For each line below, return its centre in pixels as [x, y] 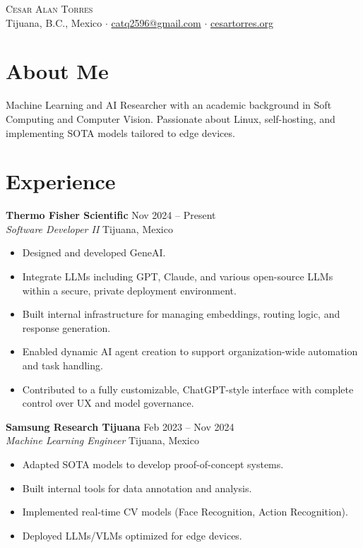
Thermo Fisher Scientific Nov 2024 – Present [111, 215]
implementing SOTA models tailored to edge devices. [120, 132]
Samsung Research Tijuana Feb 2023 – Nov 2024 [120, 426]
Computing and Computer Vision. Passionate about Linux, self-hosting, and [171, 118]
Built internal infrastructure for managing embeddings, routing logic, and [181, 314]
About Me [57, 71]
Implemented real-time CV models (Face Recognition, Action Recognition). [185, 512]
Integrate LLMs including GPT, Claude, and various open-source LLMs [178, 276]
